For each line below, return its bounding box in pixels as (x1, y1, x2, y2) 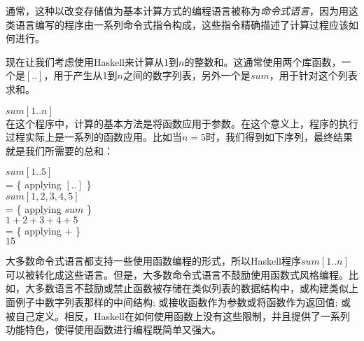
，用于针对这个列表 (269, 68, 358, 83)
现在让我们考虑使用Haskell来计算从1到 (6, 54, 179, 69)
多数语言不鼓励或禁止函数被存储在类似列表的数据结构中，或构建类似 (34, 281, 349, 295)
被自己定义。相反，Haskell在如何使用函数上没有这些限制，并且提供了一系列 (6, 308, 351, 323)
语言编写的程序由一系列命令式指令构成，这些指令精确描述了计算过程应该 (15, 17, 349, 32)
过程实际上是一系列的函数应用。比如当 (6, 130, 182, 144)
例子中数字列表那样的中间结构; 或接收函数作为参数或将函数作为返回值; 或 (15, 294, 351, 309)
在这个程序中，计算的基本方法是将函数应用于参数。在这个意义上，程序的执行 (6, 116, 358, 130)
